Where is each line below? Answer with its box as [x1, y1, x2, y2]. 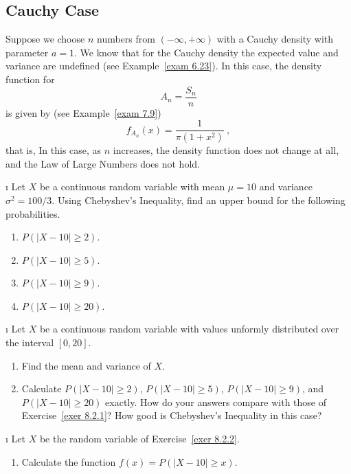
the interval [5, 335, 54, 350]
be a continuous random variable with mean [39, 179, 225, 194]
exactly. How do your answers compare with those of [105, 394, 327, 409]
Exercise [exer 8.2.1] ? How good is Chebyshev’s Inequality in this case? [21, 408, 322, 422]
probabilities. [5, 206, 60, 221]
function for [5, 71, 55, 86]
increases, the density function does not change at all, [113, 143, 339, 157]
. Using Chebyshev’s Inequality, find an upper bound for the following [52, 192, 346, 207]
